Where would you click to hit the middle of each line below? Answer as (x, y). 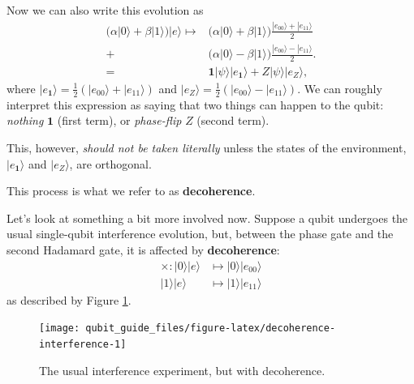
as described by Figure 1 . (69, 299)
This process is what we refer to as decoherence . (131, 191)
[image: (60, 329)
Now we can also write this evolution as (105, 10)
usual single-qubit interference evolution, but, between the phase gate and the (200, 234)
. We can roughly (340, 88)
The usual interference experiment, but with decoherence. (182, 370)
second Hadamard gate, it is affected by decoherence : (143, 249)
